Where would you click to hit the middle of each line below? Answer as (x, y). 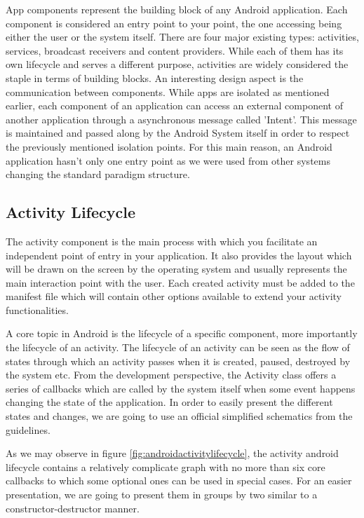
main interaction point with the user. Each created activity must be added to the (180, 282)
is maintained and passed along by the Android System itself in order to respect (178, 133)
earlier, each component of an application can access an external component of (174, 105)
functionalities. (37, 309)
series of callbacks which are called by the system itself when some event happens (181, 388)
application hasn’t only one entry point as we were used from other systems (168, 160)
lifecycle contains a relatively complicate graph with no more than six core (166, 466)
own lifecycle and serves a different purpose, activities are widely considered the (177, 64)
